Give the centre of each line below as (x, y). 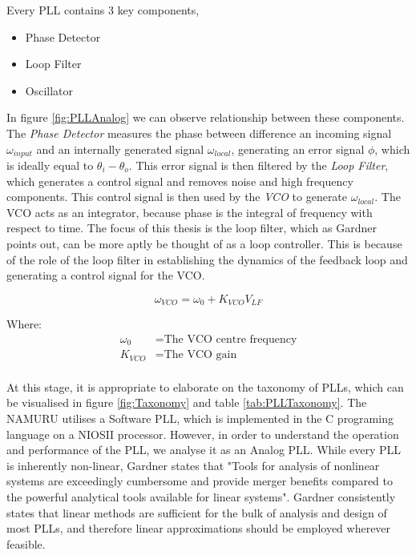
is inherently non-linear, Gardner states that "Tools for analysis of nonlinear (193, 465)
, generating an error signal (298, 149)
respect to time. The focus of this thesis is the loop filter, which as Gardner (192, 228)
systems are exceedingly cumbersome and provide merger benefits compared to (200, 481)
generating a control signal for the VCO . (106, 275)
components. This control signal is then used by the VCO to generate (177, 197)
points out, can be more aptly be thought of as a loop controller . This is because (204, 243)
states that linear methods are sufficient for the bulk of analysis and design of (197, 512)
